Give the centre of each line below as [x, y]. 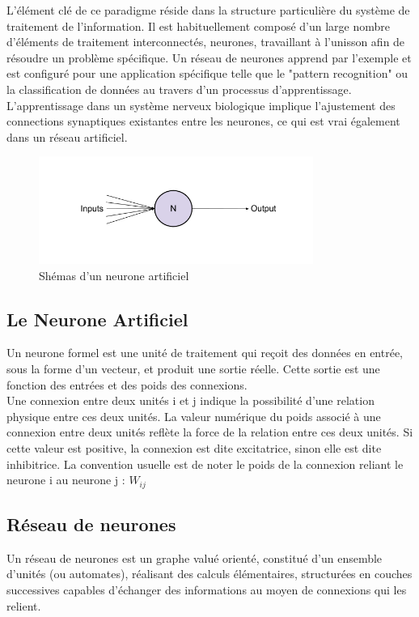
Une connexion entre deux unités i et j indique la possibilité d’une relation [190, 400]
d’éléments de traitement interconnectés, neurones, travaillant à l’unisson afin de [206, 42]
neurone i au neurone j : [66, 480]
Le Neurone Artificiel [97, 319]
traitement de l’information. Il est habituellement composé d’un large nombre [198, 26]
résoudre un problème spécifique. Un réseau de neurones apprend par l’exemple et [209, 57]
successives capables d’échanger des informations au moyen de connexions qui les [207, 589]
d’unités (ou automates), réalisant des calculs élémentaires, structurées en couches [209, 574]
